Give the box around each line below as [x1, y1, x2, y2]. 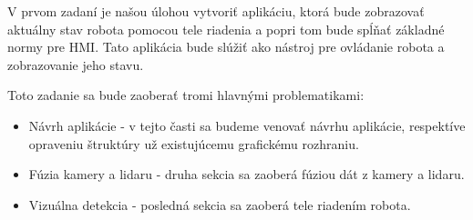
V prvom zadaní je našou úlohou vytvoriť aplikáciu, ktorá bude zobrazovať [7, 2, 425, 20]
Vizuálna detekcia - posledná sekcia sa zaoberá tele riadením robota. [28, 195, 411, 214]
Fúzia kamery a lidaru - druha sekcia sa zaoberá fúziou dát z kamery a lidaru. [28, 165, 465, 184]
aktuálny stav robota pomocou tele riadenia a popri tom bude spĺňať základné [7, 19, 445, 38]
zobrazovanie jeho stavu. [7, 55, 144, 74]
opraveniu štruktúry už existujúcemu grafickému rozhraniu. [28, 134, 359, 153]
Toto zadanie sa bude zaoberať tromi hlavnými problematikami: [7, 85, 365, 105]
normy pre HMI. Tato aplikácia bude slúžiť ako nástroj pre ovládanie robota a [7, 37, 445, 56]
